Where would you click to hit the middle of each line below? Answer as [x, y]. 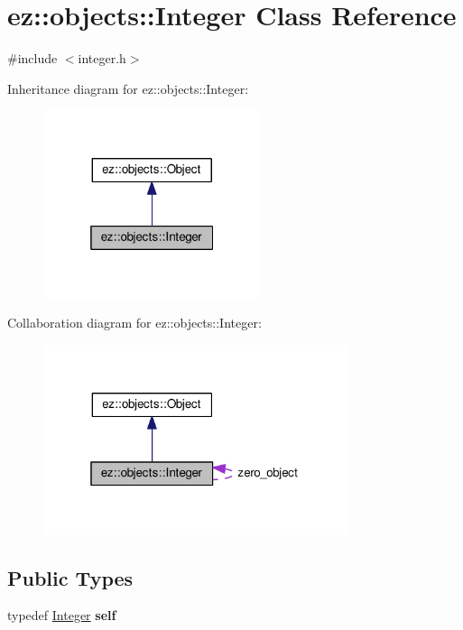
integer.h [102, 58]
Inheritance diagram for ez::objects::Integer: [128, 88]
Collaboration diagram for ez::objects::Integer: [134, 323]
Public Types [70, 577]
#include [32, 58]
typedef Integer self [62, 615]
